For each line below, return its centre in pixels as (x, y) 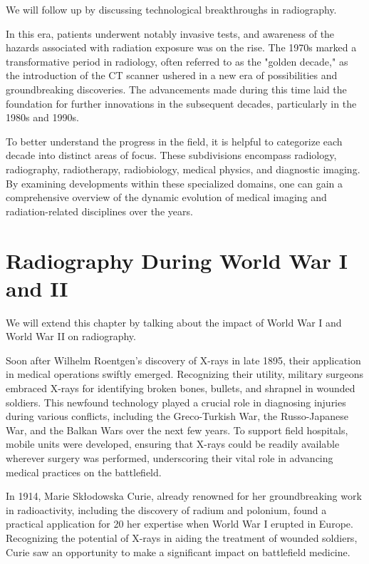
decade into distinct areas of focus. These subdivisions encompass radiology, (171, 155)
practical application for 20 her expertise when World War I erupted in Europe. (180, 524)
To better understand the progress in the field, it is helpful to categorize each (174, 141)
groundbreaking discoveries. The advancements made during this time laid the (176, 89)
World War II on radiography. (71, 336)
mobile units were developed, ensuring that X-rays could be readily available (173, 444)
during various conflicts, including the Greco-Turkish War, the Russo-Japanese (177, 416)
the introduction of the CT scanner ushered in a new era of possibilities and (172, 75)
